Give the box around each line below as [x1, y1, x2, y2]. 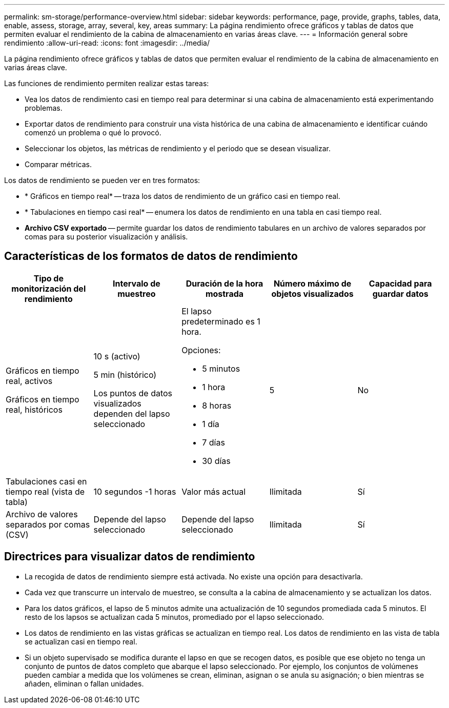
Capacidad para [369, 278, 432, 289]
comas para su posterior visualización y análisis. [25, 232, 188, 241]
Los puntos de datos [93, 388, 173, 398]
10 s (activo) [93, 351, 140, 361]
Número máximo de [273, 278, 352, 289]
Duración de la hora [186, 278, 263, 289]
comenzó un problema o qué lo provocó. [25, 128, 161, 137]
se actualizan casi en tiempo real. [25, 637, 137, 646]
